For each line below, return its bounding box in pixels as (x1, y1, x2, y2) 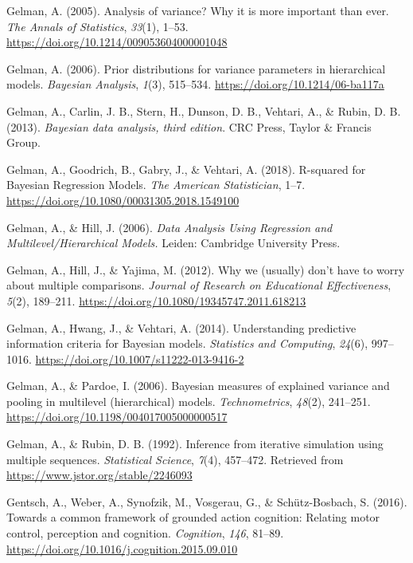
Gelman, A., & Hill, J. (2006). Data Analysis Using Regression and (6, 219, 333, 235)
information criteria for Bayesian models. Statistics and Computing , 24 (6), (6, 335, 368, 352)
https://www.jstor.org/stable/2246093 (6, 467, 193, 483)
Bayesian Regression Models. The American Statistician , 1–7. (6, 176, 306, 193)
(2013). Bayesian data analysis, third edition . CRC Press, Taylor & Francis (6, 118, 372, 135)
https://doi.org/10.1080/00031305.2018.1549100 (6, 191, 240, 208)
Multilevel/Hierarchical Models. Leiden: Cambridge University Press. (6, 234, 341, 251)
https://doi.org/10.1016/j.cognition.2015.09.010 (6, 540, 238, 557)
